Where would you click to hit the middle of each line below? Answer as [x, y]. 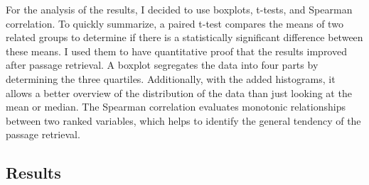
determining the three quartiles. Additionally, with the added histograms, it [171, 78]
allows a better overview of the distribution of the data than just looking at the [179, 92]
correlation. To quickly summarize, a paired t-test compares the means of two [175, 23]
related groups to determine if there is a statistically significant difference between [184, 37]
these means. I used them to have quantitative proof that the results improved [176, 51]
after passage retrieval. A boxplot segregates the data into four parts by [162, 65]
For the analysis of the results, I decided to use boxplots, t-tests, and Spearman [179, 9]
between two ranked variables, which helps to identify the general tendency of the [183, 120]
